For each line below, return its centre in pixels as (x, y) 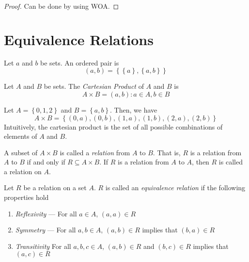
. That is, (167, 152)
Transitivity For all (43, 246)
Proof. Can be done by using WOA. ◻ (62, 6)
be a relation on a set (55, 188)
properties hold (26, 197)
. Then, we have (134, 109)
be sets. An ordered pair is (80, 62)
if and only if (46, 162)
